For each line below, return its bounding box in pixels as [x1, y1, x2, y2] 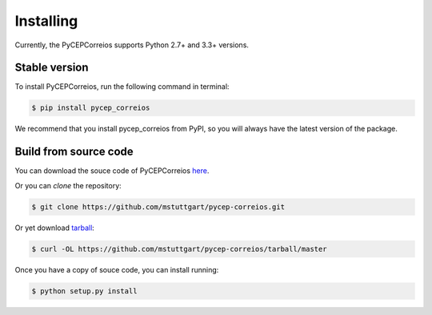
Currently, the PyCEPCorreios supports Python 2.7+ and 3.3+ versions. [14, 40, 250, 50]
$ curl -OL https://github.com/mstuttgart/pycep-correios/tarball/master [31, 244, 327, 253]
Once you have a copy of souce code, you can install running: [14, 265, 219, 274]
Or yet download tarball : [14, 223, 95, 232]
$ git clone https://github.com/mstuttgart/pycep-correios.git [31, 202, 286, 212]
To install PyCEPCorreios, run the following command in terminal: [14, 82, 230, 91]
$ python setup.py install [31, 286, 138, 296]
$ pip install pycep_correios [31, 103, 150, 112]
